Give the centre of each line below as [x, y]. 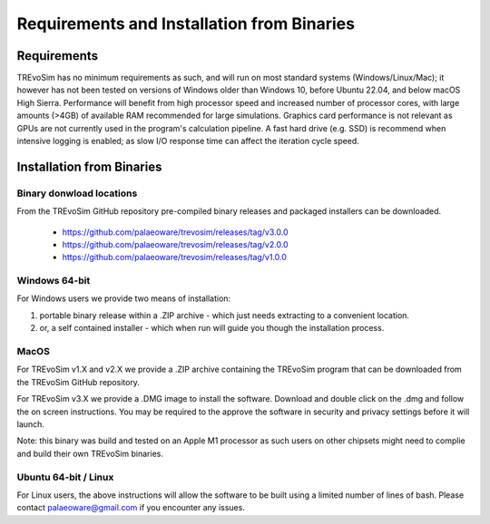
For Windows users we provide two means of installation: [124, 298]
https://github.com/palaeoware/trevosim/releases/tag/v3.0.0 [175, 232]
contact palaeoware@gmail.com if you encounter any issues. [131, 508]
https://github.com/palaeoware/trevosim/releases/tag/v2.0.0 [176, 244]
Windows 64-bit [54, 281]
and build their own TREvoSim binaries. [90, 453]
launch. [31, 424]
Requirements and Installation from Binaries [186, 24]
